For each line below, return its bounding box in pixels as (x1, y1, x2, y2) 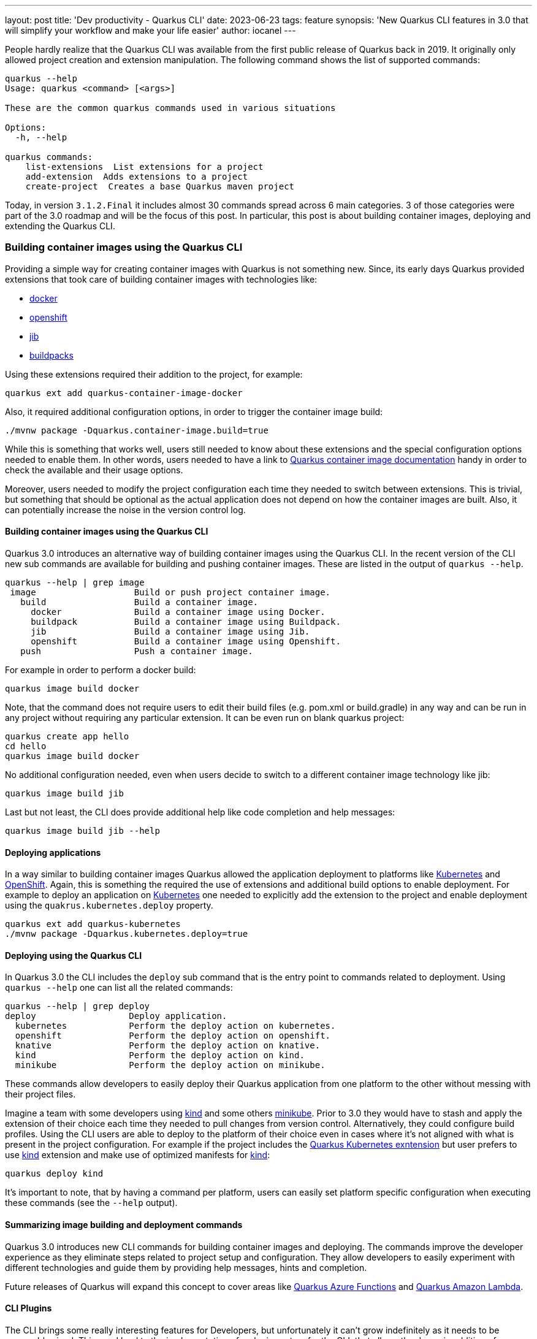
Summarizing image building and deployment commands (5, 1219, 243, 1230)
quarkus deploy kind (5, 1169, 104, 1179)
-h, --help (15, 132, 67, 142)
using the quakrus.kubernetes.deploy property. (5, 900, 213, 911)
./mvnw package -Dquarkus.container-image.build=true (5, 425, 268, 435)
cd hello (5, 741, 47, 751)
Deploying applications (5, 847, 101, 858)
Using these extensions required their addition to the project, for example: (5, 368, 303, 380)
